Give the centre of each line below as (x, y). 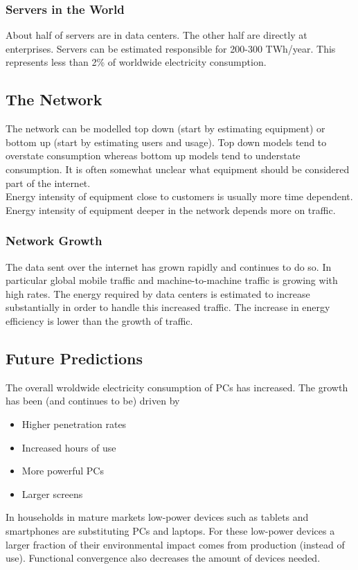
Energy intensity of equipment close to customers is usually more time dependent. (179, 196)
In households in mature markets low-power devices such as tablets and (157, 517)
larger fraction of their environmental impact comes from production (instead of (175, 544)
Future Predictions (74, 358)
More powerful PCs (63, 471)
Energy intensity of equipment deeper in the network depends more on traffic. (171, 210)
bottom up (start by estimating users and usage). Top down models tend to (166, 142)
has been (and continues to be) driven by (93, 401)
